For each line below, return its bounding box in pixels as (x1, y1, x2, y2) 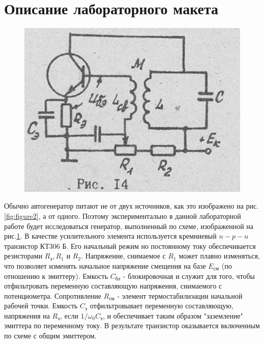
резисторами (4, 250, 43, 261)
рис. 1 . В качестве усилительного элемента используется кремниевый (4, 231, 217, 241)
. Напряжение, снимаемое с (81, 250, 166, 261)
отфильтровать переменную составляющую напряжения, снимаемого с (4, 280, 222, 291)
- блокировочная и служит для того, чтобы (123, 270, 255, 281)
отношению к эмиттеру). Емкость (4, 270, 108, 281)
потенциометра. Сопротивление (4, 290, 102, 301)
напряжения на (4, 310, 50, 321)
